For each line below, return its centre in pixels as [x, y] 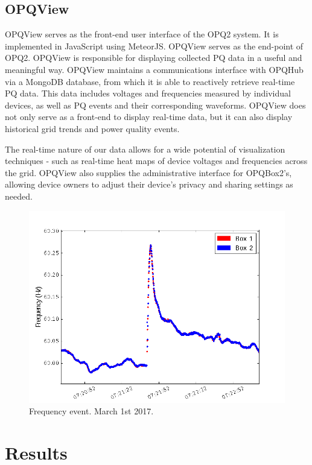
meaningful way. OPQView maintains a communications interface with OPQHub [154, 69]
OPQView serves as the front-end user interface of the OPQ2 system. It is [142, 34]
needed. [19, 196]
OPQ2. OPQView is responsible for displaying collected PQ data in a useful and [154, 58]
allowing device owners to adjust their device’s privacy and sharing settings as [149, 184]
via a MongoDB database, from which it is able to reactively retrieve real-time [150, 81]
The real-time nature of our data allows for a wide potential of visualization [145, 149]
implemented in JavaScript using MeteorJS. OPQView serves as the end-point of [154, 46]
